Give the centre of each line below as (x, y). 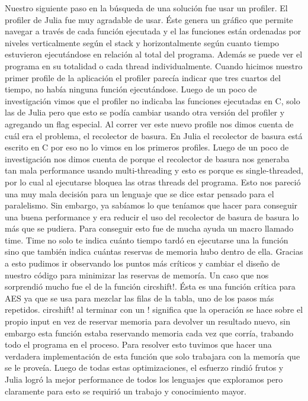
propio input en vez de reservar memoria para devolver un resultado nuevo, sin (147, 321)
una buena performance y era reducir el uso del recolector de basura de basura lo (152, 216)
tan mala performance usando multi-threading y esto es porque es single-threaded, (154, 170)
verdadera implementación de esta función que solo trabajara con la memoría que (153, 356)
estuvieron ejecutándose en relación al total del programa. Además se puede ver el (154, 54)
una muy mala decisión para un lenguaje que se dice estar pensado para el (139, 193)
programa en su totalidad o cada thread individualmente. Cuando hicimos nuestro (154, 65)
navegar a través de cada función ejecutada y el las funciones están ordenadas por (153, 31)
